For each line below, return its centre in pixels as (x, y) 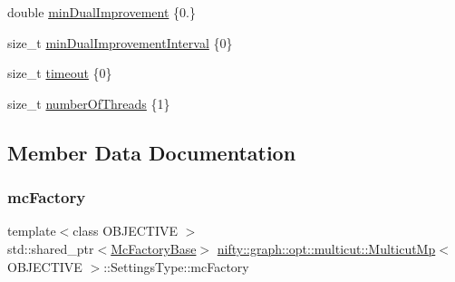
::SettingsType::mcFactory (176, 266)
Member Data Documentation (152, 152)
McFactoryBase (154, 248)
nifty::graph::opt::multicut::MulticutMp (326, 248)
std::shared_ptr (51, 248)
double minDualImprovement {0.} (102, 12)
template (32, 231)
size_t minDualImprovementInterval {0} (120, 42)
